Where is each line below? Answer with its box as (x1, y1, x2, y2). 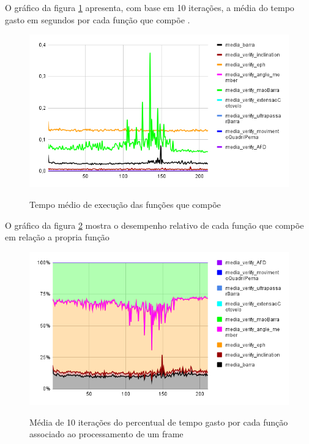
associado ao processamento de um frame (29, 427, 184, 440)
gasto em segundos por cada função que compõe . (5, 13, 190, 26)
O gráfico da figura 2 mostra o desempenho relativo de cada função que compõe (5, 218, 304, 231)
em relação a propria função (5, 231, 110, 243)
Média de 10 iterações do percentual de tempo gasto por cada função (29, 415, 288, 428)
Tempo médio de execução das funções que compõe (29, 198, 221, 211)
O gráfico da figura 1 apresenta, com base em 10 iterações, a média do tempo (5, 1, 294, 13)
